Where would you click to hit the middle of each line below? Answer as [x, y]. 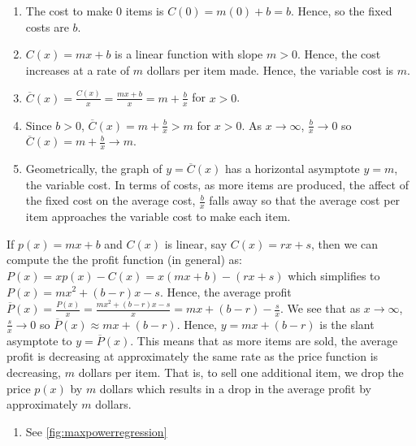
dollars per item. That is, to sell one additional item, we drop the [241, 372]
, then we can [345, 243]
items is [145, 11]
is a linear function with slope [189, 54]
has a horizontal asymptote [292, 169]
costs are [47, 26]
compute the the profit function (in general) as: [124, 260]
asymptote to [39, 340]
